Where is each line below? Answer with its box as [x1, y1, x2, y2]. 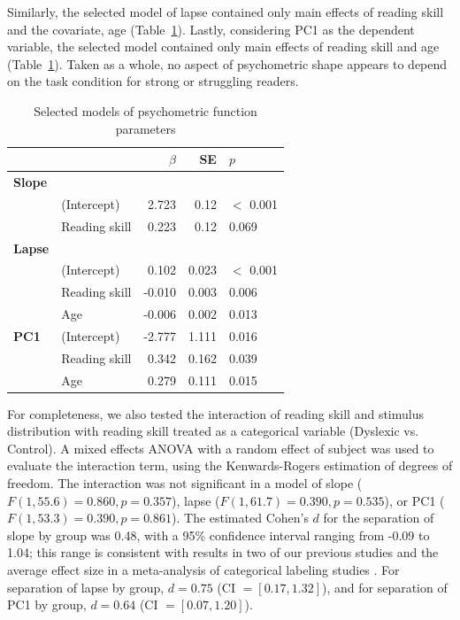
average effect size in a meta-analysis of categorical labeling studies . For [7, 561, 400, 579]
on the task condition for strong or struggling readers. [7, 72, 299, 90]
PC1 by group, [7, 595, 87, 614]
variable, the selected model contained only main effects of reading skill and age [7, 37, 440, 56]
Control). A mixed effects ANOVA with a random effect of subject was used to [7, 438, 434, 457]
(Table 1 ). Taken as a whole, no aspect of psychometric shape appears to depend [7, 54, 448, 73]
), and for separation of [322, 577, 448, 596]
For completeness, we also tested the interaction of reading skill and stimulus [7, 404, 424, 422]
